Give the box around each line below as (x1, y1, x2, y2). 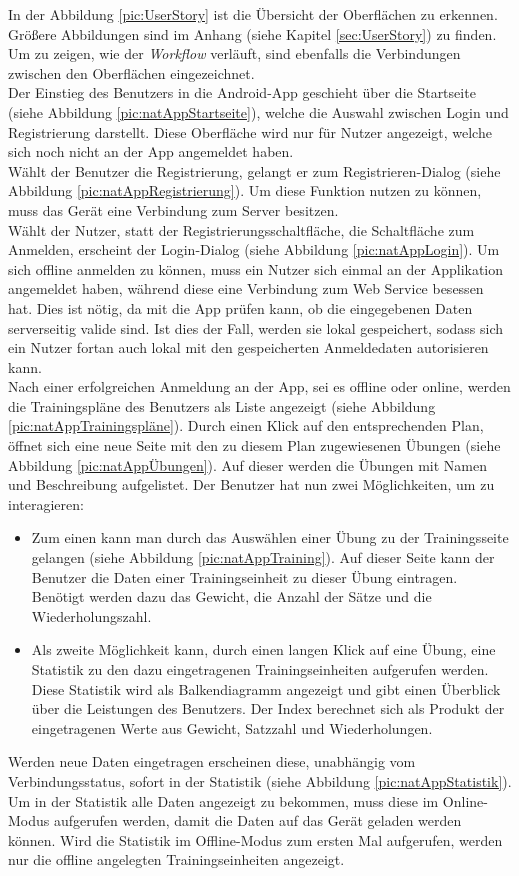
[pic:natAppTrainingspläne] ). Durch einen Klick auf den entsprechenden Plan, (8, 415, 484, 436)
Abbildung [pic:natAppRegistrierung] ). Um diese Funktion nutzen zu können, (8, 180, 482, 201)
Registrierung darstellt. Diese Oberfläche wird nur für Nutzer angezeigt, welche (8, 121, 492, 142)
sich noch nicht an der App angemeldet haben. (8, 141, 294, 162)
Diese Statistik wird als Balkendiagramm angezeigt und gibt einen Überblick (31, 678, 501, 699)
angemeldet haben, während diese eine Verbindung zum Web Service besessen (8, 278, 484, 299)
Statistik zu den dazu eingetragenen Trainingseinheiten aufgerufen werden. (31, 659, 489, 679)
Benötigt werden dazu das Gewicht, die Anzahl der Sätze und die (31, 586, 432, 607)
